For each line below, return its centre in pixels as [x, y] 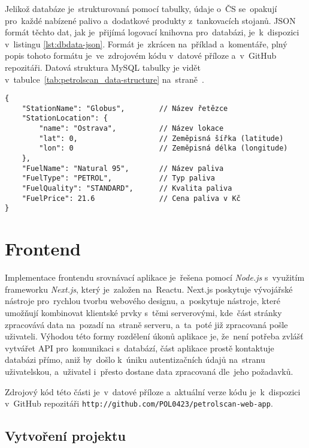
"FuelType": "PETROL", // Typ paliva [118, 178]
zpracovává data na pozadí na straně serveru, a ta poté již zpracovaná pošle [146, 324]
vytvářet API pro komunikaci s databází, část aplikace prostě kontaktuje [140, 348]
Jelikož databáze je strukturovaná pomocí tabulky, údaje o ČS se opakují [141, 8]
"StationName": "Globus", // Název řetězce [125, 108]
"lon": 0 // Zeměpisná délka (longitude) [163, 148]
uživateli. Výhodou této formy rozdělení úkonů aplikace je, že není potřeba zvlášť [154, 336]
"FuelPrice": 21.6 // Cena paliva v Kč [131, 198]
